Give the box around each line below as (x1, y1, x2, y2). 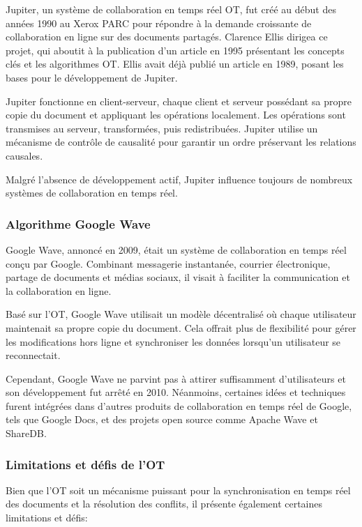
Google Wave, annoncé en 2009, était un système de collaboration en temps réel (6, 242, 347, 257)
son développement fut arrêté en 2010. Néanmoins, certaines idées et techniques (6, 385, 346, 399)
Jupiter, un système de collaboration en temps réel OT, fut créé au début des (6, 2, 336, 16)
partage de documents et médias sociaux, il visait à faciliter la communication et (6, 270, 350, 284)
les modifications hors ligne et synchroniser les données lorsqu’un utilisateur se (6, 334, 341, 349)
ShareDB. (6, 426, 47, 441)
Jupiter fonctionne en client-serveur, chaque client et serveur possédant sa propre (6, 93, 352, 108)
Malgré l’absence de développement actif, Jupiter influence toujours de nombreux (6, 171, 353, 186)
